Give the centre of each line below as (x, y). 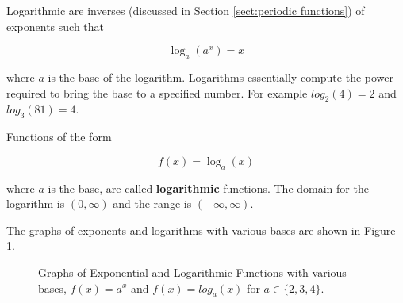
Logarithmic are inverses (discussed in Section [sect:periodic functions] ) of (186, 10)
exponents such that (56, 26)
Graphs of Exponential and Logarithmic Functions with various (192, 272)
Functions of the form (59, 137)
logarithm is (36, 203)
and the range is (152, 203)
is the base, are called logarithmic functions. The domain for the (208, 188)
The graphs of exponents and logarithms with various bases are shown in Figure (201, 230)
